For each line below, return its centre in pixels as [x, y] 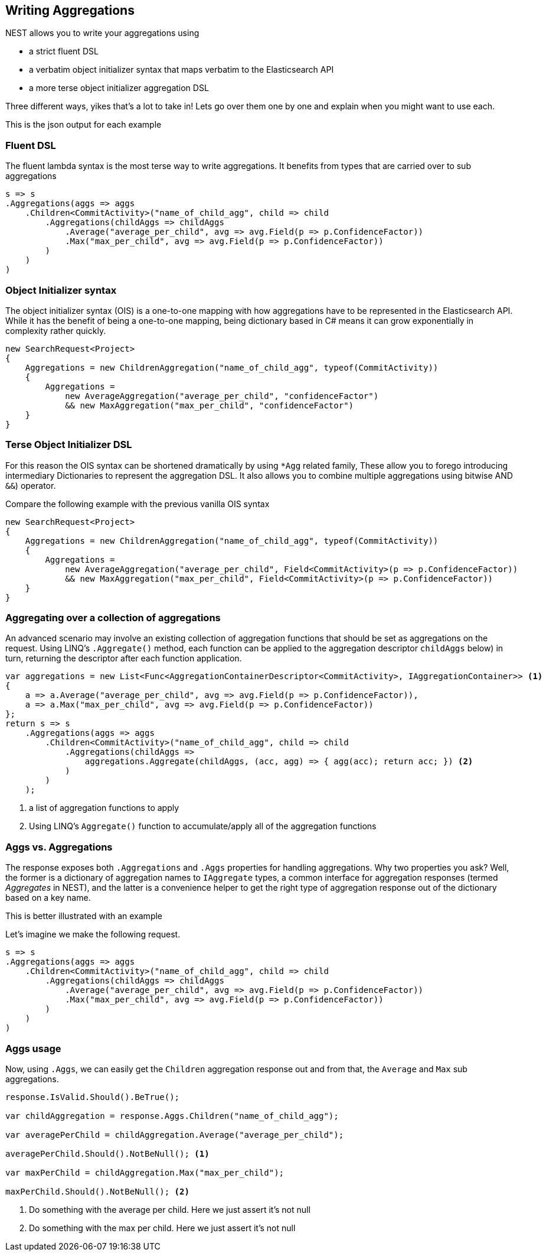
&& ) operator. [31, 485]
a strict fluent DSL [64, 51]
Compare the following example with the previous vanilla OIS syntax [138, 504]
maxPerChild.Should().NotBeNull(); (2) [97, 1191]
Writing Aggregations [70, 10]
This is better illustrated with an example [84, 916]
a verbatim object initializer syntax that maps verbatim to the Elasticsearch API [182, 70]
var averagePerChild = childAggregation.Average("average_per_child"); [175, 1135]
